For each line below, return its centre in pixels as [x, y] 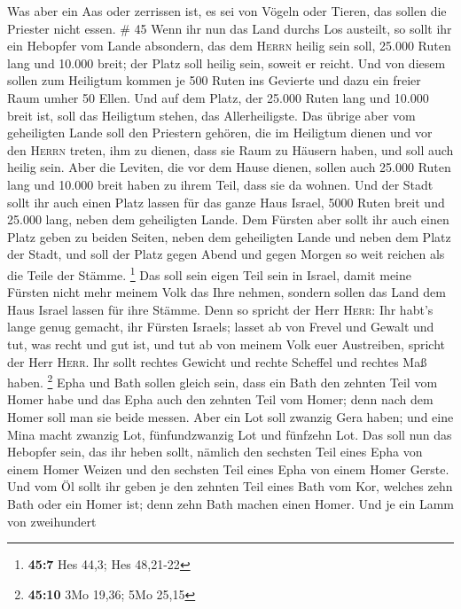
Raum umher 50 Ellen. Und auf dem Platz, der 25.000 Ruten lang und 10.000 [218, 97]
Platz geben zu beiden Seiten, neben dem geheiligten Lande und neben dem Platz [229, 236]
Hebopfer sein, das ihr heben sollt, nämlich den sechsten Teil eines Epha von [215, 452]
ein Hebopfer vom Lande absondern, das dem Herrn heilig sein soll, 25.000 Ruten [229, 46]
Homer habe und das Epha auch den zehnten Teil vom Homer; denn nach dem [220, 399]
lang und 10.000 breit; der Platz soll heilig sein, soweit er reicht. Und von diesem [227, 62]
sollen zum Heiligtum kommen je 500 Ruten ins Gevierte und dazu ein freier [214, 80]
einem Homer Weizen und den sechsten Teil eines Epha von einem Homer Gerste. [228, 468]
